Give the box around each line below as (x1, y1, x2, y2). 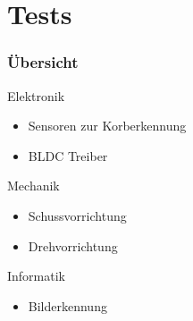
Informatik (7, 266, 66, 285)
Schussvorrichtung (28, 206, 127, 224)
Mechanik (7, 176, 60, 195)
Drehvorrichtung (28, 236, 118, 255)
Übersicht (7, 51, 79, 73)
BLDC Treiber (28, 146, 108, 165)
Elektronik (7, 86, 65, 105)
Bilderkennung (28, 296, 107, 315)
